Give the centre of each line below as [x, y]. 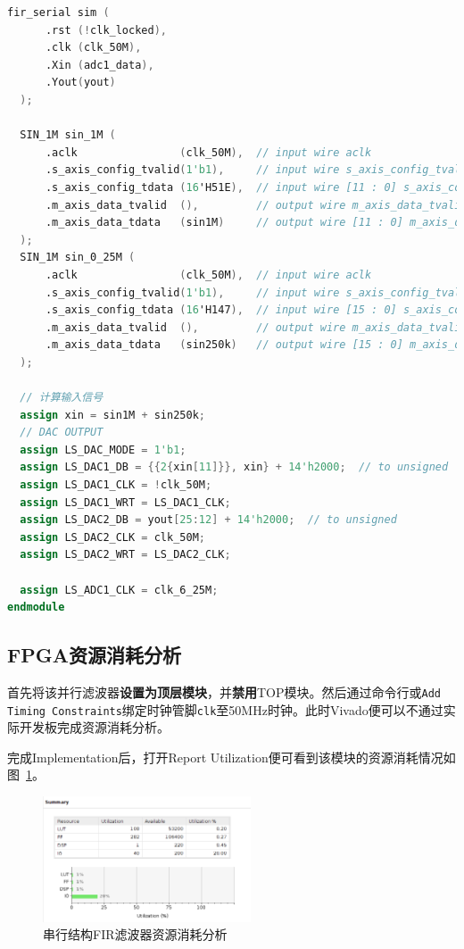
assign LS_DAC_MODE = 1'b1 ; [103, 450]
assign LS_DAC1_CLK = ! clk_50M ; [116, 485]
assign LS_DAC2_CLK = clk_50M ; [112, 537]
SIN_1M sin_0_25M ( [78, 258]
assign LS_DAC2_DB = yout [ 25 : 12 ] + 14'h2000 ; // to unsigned [208, 520]
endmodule [36, 608]
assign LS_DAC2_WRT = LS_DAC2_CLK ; [125, 555]
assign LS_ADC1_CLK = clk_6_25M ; [119, 590]
